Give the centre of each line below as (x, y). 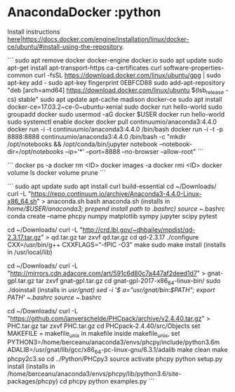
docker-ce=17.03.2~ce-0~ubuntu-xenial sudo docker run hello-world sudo (115, 107)
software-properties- (194, 67)
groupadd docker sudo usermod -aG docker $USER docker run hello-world (116, 114)
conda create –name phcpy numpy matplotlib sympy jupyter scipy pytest (112, 216)
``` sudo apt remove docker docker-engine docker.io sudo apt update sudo (115, 60)
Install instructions (34, 32)
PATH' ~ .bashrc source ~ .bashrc (54, 297)
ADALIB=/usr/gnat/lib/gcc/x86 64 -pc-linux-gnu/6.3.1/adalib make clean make (117, 351)
